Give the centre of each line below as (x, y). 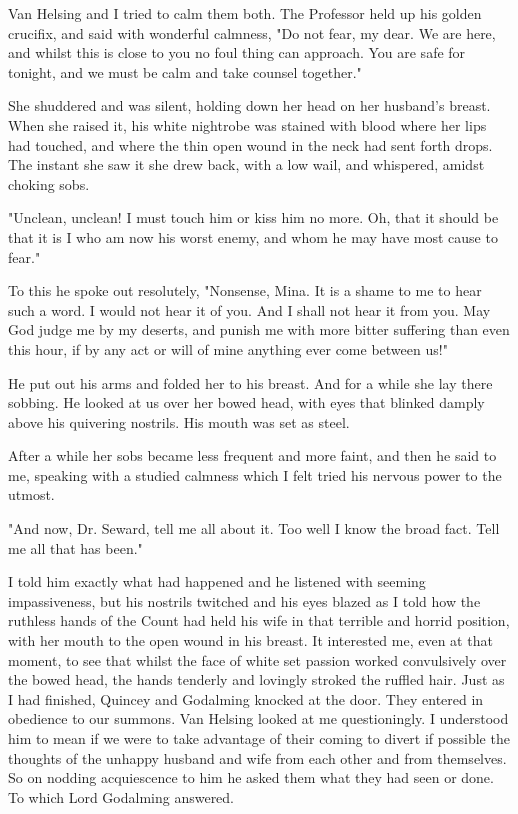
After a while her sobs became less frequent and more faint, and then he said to (252, 455)
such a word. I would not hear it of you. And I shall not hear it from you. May (249, 309)
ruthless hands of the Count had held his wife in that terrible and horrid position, (259, 620)
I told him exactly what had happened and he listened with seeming (217, 581)
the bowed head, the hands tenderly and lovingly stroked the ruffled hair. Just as (256, 679)
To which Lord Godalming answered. (121, 796)
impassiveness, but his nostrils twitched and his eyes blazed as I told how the (244, 600)
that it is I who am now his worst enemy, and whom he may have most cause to (253, 236)
